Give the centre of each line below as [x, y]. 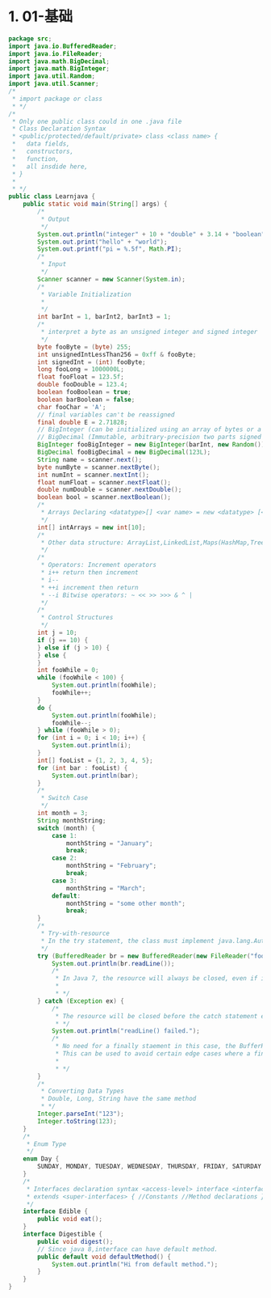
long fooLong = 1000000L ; [81, 370]
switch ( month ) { [66, 828]
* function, [35, 159]
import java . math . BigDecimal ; [59, 61]
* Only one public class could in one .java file [97, 121]
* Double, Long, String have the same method [119, 1099]
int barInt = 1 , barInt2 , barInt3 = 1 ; [104, 317]
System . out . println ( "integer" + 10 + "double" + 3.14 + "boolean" [151, 234]
